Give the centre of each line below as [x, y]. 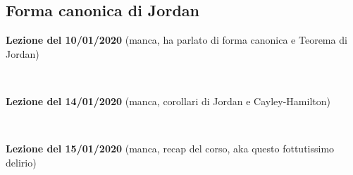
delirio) [21, 162]
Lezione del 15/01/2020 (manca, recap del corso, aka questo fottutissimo [170, 149]
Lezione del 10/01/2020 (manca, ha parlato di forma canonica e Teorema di [176, 40]
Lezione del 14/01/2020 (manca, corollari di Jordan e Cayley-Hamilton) [168, 101]
